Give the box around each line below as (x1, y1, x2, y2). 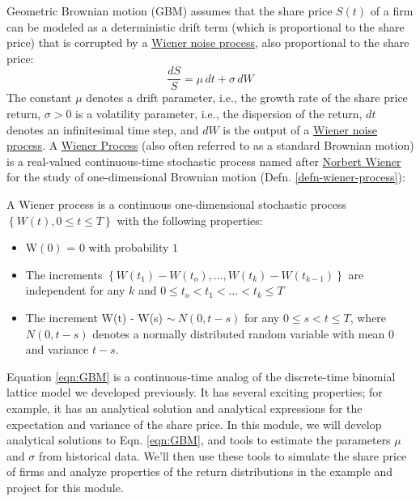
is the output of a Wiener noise (223, 121, 378, 138)
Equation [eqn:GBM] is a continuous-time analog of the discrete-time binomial (6, 367, 396, 384)
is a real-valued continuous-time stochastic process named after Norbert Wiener (6, 152, 401, 169)
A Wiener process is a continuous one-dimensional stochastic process (6, 196, 346, 212)
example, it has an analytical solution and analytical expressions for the (6, 399, 363, 416)
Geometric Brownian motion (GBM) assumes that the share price (6, 2, 333, 19)
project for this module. (6, 478, 124, 495)
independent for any (25, 282, 125, 299)
